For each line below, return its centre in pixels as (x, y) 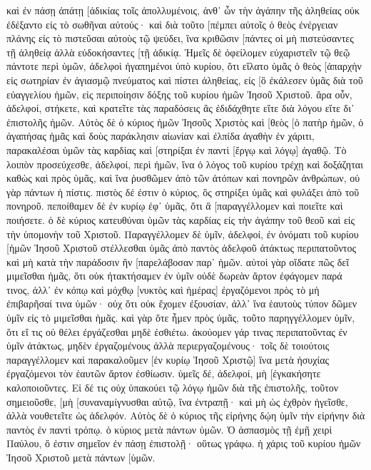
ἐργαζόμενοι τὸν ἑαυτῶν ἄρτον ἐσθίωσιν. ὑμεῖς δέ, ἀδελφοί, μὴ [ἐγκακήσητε (164, 373)
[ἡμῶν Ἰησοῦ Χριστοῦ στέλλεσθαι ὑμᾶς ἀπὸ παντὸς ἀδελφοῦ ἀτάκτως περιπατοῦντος (181, 248)
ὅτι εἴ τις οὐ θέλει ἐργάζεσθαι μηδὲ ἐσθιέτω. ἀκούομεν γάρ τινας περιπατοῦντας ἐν (177, 331)
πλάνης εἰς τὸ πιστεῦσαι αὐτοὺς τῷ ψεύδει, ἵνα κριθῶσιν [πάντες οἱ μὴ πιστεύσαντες (180, 38)
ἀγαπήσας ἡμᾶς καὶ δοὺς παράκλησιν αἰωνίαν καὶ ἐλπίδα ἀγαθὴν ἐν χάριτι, (161, 136)
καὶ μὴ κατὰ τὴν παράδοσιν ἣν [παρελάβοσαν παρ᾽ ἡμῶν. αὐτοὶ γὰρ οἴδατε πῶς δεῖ (178, 261)
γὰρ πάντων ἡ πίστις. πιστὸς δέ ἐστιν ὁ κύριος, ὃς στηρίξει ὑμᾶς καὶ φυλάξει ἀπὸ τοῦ (183, 191)
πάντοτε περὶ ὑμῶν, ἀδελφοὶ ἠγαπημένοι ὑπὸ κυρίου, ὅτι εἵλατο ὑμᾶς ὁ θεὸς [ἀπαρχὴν (184, 66)
